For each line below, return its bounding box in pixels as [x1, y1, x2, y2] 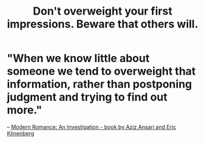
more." [7, 103, 42, 117]
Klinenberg [7, 130, 35, 137]
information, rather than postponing [7, 77, 192, 91]
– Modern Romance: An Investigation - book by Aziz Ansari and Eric [7, 123, 177, 130]
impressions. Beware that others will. [7, 17, 199, 31]
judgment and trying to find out [7, 90, 168, 104]
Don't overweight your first [33, 4, 172, 18]
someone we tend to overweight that [7, 65, 196, 78]
